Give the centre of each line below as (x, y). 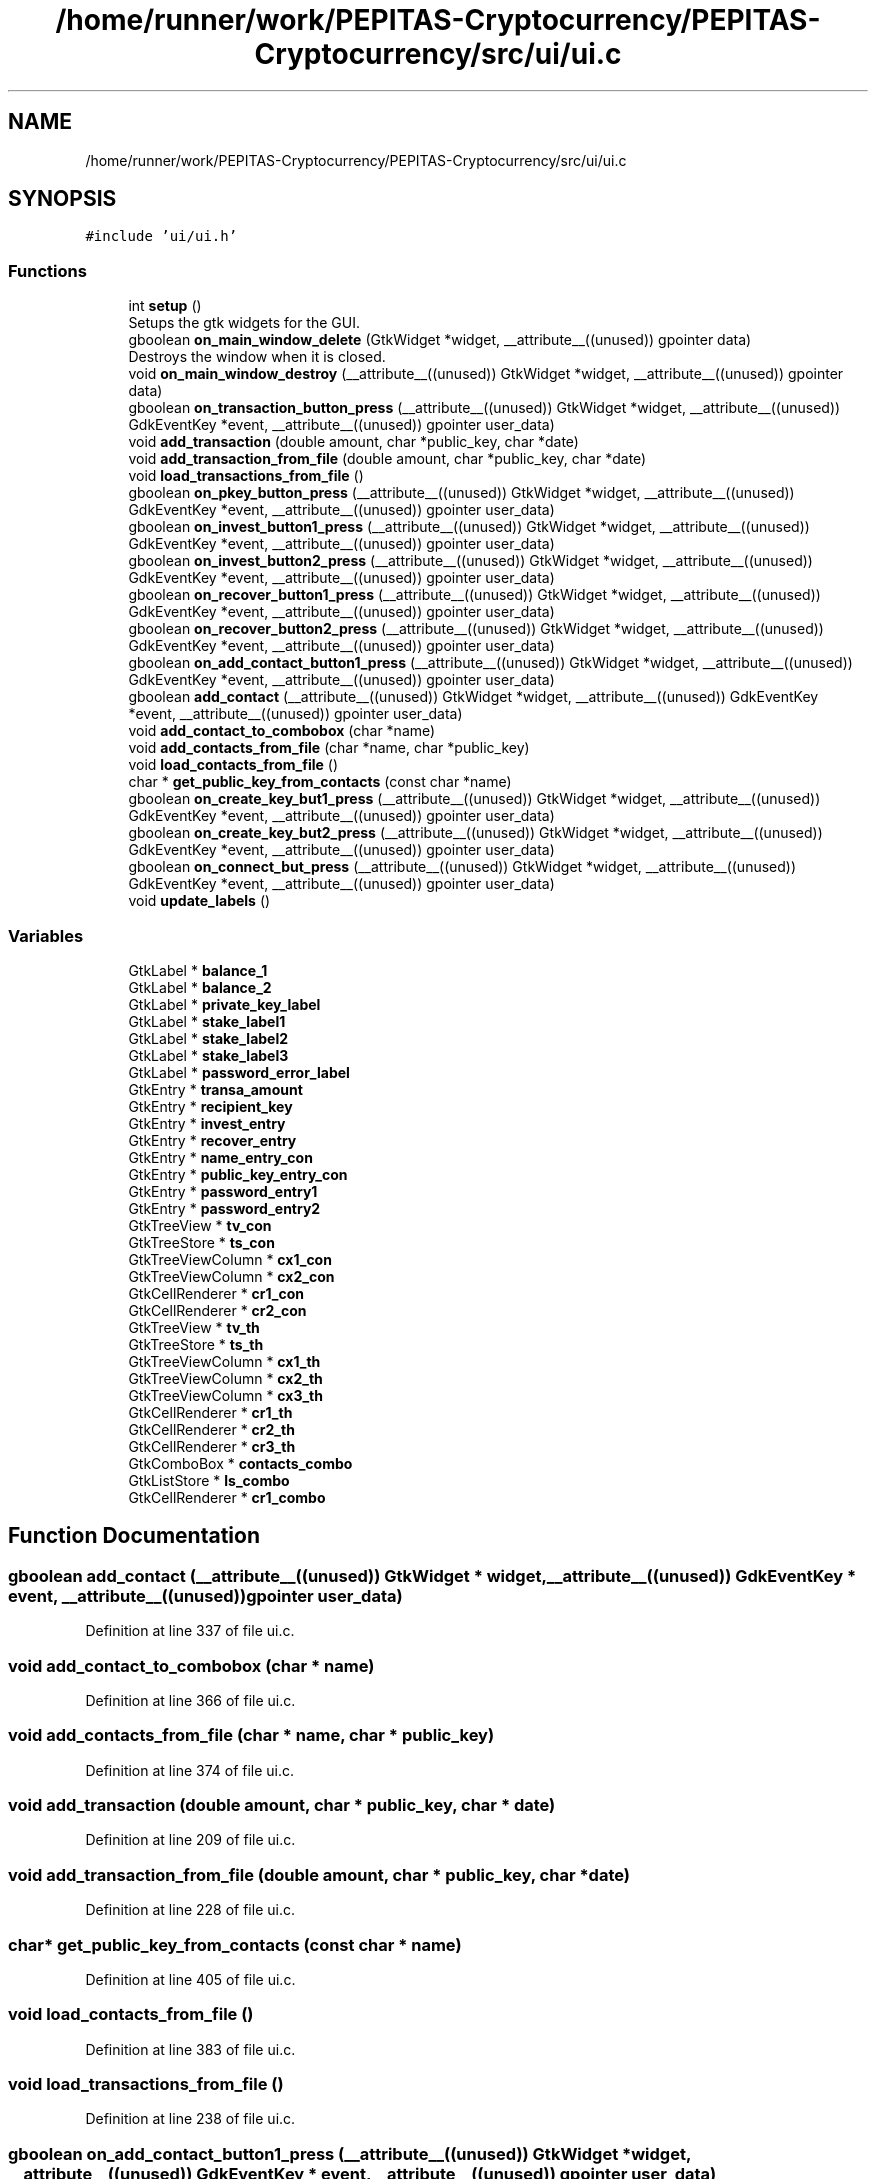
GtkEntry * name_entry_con (220, 1157)
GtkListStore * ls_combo (209, 1480)
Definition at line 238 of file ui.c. (190, 2119)
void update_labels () (199, 901)
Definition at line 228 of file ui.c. (190, 1910)
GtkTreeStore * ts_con (201, 1242)
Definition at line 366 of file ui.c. (190, 1700)
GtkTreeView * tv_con (200, 1225)
